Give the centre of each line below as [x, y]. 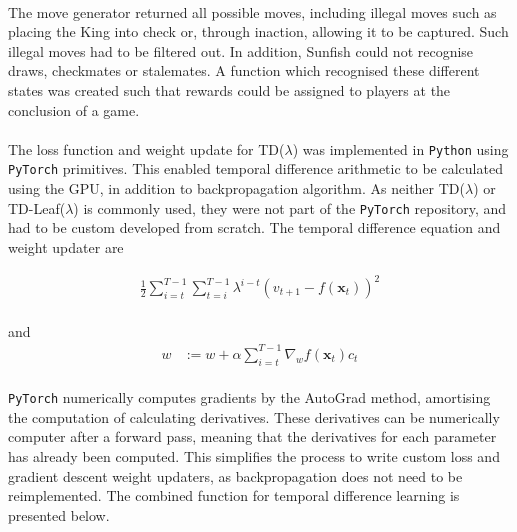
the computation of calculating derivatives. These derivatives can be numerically [254, 416]
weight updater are [66, 246]
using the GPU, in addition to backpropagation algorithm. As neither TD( [236, 188]
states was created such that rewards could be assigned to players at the [229, 89]
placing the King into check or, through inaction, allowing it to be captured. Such [258, 31]
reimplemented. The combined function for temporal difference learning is [234, 495]
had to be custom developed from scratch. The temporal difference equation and [254, 227]
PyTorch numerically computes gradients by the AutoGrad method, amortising [249, 397]
